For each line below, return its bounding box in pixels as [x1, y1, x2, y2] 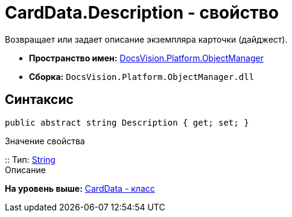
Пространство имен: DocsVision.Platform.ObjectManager [29, 52, 264, 63]
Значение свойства [5, 135, 85, 146]
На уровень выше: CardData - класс [5, 183, 155, 194]
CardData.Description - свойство [5, 2, 279, 23]
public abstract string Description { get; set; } [5, 117, 249, 127]
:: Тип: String [5, 154, 56, 165]
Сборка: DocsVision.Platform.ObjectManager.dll [29, 71, 255, 82]
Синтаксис [5, 92, 74, 108]
